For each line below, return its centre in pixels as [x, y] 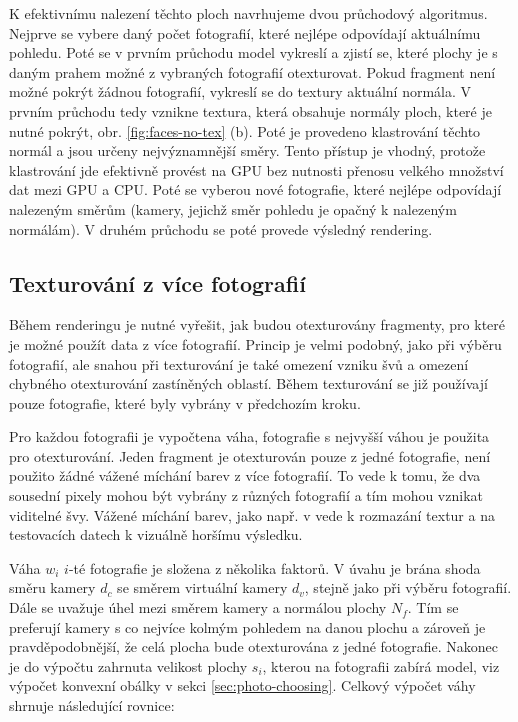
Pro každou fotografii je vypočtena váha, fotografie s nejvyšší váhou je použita [249, 436]
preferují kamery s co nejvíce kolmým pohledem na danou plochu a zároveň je [247, 626]
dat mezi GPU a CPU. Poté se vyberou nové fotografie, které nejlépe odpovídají [255, 189]
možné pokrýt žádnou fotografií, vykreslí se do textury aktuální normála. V [240, 91]
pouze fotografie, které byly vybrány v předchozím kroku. [185, 402]
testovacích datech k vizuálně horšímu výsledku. [156, 534]
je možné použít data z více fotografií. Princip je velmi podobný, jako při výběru [255, 343]
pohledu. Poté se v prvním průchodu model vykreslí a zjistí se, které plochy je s [253, 52]
